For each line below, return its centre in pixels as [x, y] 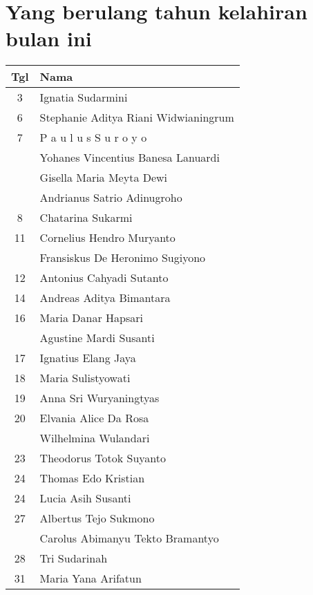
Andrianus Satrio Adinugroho [111, 198]
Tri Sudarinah [74, 558]
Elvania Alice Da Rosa [94, 418]
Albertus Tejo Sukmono [97, 518]
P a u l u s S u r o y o [93, 138]
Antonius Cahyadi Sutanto [104, 278]
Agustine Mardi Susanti [97, 338]
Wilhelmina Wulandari [95, 438]
